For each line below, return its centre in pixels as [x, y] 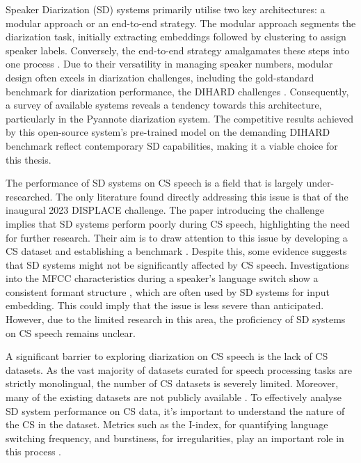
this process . [33, 452]
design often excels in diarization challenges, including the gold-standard [160, 77]
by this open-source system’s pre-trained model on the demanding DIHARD [168, 132]
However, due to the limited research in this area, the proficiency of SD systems [176, 319]
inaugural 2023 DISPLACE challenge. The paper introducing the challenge [165, 210]
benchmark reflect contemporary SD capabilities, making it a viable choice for [172, 145]
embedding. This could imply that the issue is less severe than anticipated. [165, 305]
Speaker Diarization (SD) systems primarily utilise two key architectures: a [166, 9]
